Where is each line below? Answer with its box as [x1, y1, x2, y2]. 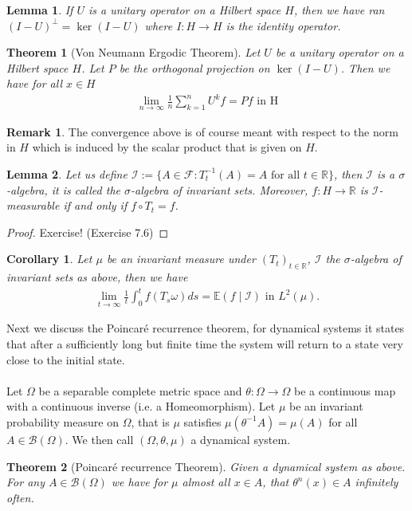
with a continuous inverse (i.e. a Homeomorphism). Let [6, 398, 276, 415]
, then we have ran [293, 2, 385, 18]
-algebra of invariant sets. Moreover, [131, 181, 308, 198]
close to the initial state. [6, 351, 125, 368]
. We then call [65, 430, 134, 447]
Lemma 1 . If [6, 2, 73, 18]
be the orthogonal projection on [119, 59, 270, 76]
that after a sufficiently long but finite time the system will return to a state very [6, 336, 403, 352]
